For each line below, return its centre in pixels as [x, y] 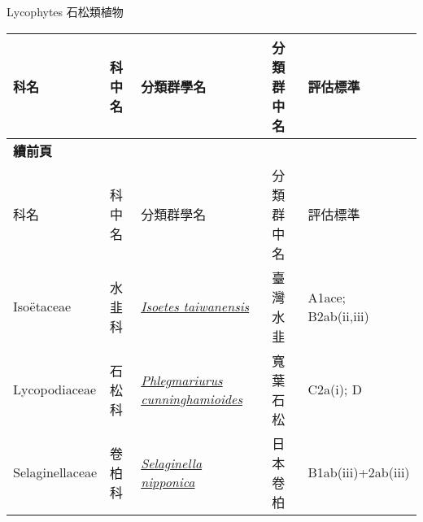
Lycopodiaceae [55, 389]
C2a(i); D [335, 389]
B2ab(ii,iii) [338, 315]
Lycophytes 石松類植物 [65, 11]
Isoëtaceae [42, 307]
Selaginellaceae [55, 472]
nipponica [168, 481]
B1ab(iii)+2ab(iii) [359, 472]
